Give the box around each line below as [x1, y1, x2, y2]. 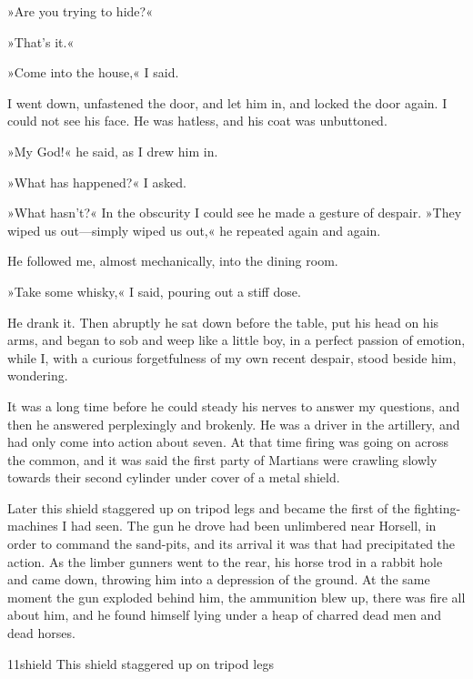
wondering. [7, 366, 68, 385]
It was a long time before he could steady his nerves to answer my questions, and [7, 396, 460, 415]
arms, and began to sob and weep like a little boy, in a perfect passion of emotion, [7, 330, 466, 350]
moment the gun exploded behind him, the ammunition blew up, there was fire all [7, 587, 466, 606]
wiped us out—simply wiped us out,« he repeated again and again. [7, 220, 381, 239]
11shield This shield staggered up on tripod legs [7, 654, 274, 673]
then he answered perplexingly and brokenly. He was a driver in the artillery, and [7, 414, 460, 433]
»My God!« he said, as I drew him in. [7, 141, 218, 160]
